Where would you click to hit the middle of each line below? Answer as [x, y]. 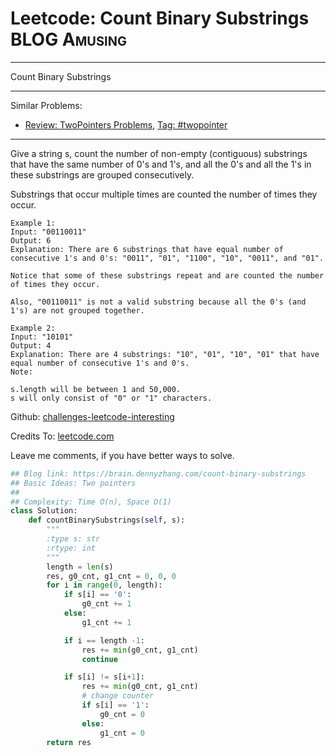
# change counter [118, 696]
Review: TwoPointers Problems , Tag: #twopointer [126, 124]
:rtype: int [71, 548]
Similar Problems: [46, 105]
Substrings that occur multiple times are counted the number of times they [164, 194]
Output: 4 [31, 345]
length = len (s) [80, 567]
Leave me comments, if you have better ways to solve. [122, 455]
